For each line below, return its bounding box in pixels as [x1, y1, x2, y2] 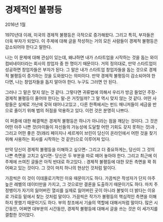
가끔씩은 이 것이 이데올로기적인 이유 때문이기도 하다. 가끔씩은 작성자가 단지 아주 [5, 175, 156, 181]
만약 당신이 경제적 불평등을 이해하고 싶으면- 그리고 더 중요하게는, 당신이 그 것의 [5, 146, 155, 152]
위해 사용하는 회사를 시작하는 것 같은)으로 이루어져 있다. [5, 136, 110, 142]
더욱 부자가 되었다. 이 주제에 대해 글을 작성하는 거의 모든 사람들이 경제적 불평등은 [5, 38, 158, 44]
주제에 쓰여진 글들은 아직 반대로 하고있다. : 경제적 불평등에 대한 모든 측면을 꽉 [5, 159, 152, 164]
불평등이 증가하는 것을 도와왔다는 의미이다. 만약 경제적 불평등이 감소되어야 [10, 73, 151, 79]
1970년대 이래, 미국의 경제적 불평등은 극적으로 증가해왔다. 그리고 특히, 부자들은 [5, 32, 155, 38]
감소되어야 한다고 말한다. [5, 44, 52, 50]
